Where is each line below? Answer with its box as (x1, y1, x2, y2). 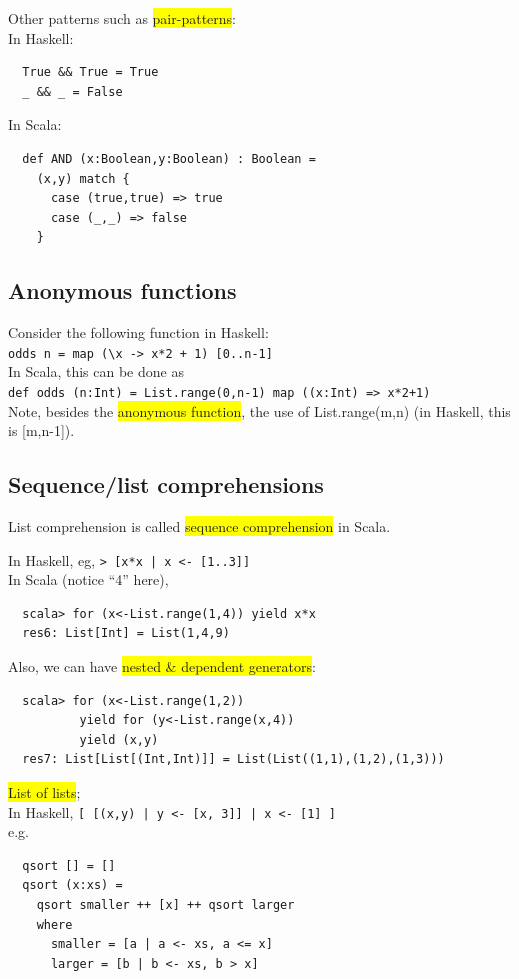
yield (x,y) (79, 732, 159, 747)
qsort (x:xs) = (22, 878, 123, 893)
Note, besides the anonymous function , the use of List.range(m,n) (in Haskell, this (8, 400, 511, 421)
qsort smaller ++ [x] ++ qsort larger (36, 898, 295, 913)
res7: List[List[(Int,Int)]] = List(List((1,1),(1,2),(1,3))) (22, 752, 445, 767)
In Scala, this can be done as (8, 361, 184, 382)
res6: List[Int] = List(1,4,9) (22, 626, 230, 641)
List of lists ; (8, 782, 81, 803)
